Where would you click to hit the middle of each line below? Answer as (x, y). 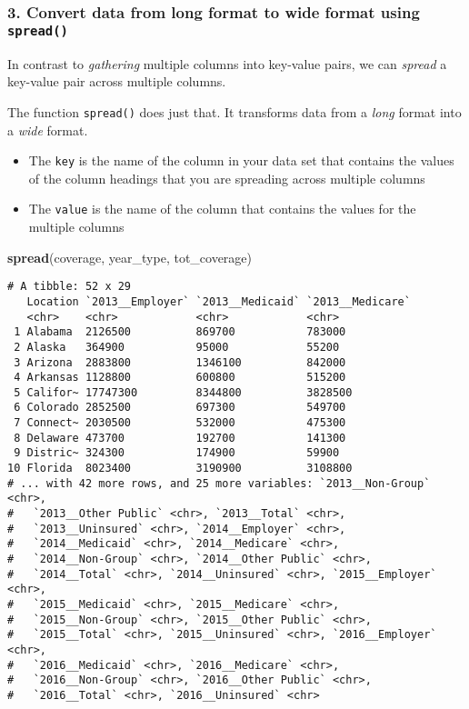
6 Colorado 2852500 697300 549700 (180, 408)
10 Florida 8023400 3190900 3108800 (180, 469)
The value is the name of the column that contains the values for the (222, 209)
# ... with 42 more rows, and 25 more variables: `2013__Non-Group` (219, 483)
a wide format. (48, 130)
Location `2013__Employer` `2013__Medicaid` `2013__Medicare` (219, 301)
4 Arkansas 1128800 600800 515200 (180, 378)
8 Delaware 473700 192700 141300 (180, 438)
